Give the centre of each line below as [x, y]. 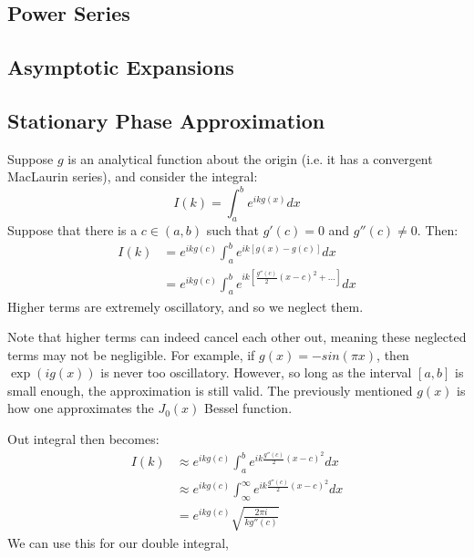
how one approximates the [81, 408]
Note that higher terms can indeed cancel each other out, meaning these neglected [237, 337]
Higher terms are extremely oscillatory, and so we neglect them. [185, 306]
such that [233, 230]
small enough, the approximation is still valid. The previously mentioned [210, 390]
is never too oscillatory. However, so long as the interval [256, 372]
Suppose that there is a [72, 230]
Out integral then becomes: [83, 439]
